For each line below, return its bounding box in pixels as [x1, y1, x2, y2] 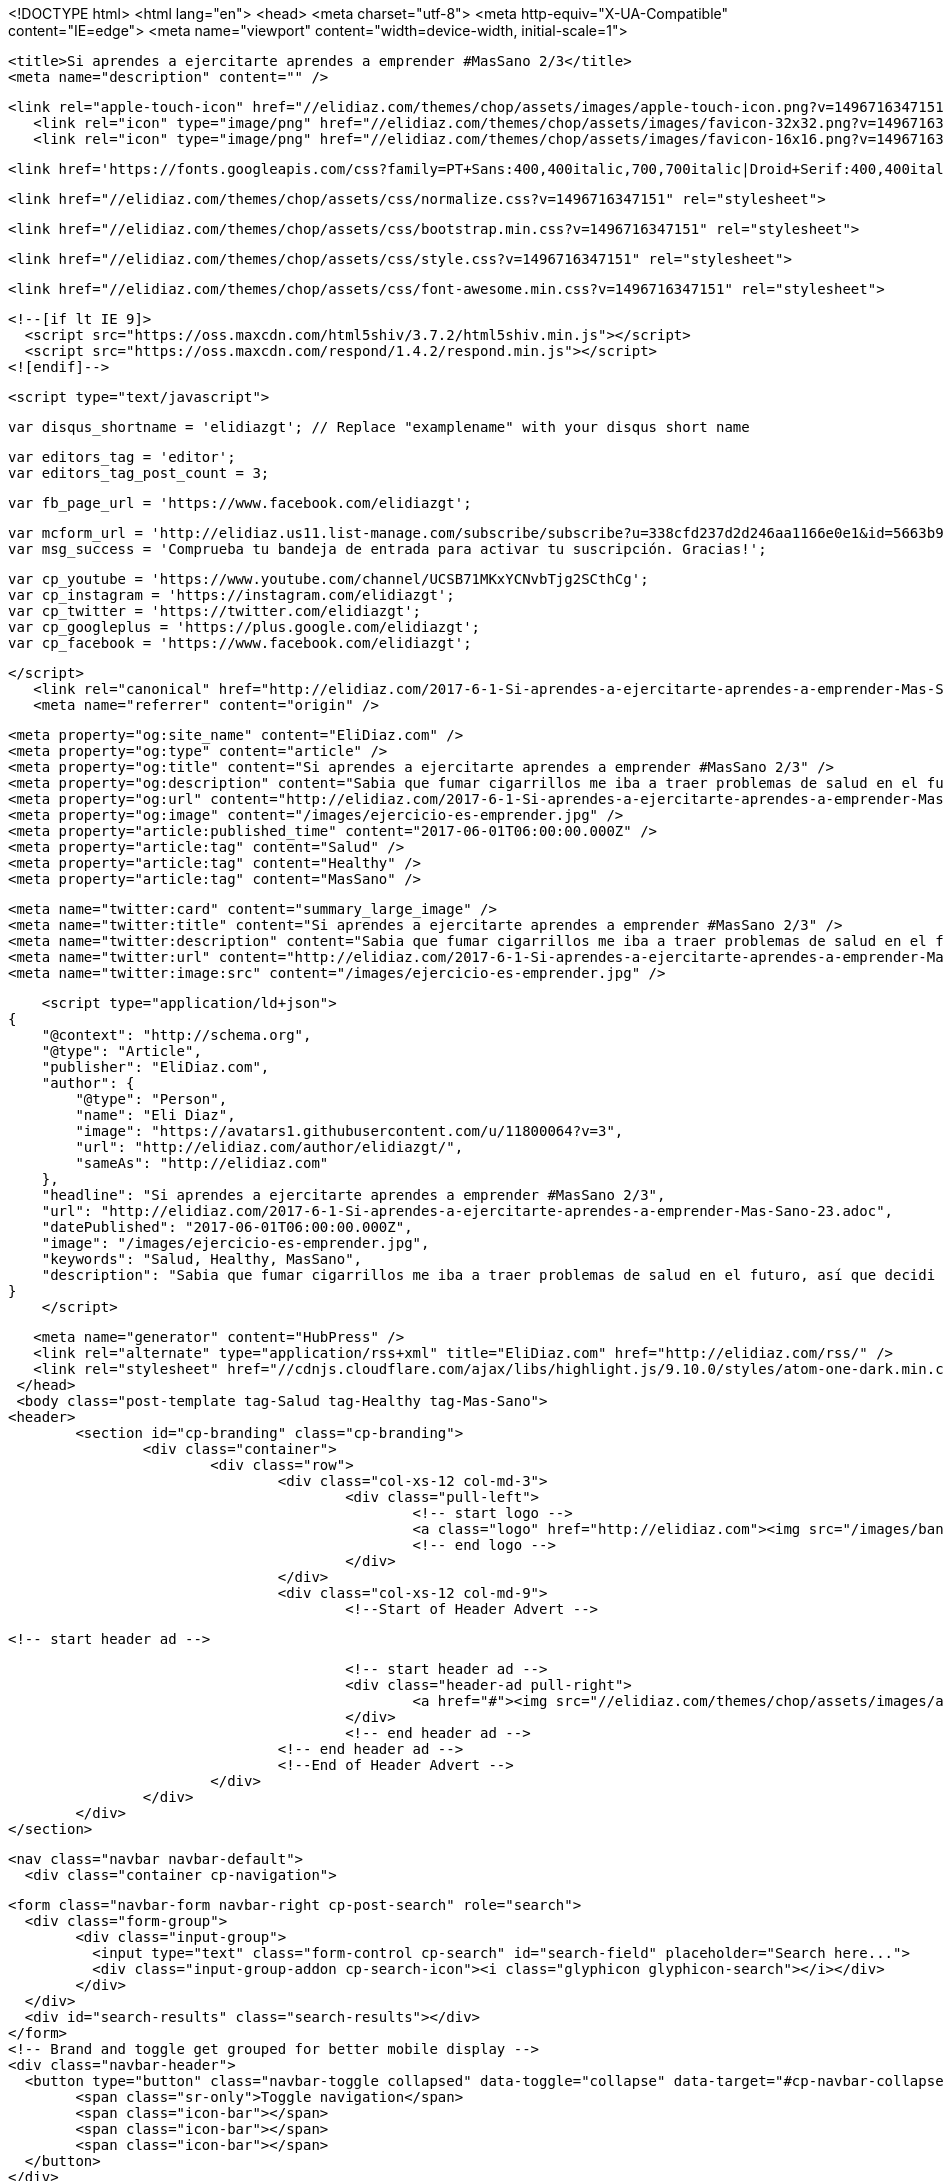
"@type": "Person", [75, 1091, 228, 1107]
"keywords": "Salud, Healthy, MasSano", [41, 1251, 363, 1267]
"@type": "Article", [41, 1043, 202, 1059]
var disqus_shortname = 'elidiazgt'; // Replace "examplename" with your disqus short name [8, 419, 750, 435]
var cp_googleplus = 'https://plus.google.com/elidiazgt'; [8, 619, 481, 635]
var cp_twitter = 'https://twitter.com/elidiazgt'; [8, 603, 422, 619]
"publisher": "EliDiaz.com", [41, 1059, 270, 1075]
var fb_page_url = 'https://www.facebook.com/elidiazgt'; [8, 495, 472, 511]
